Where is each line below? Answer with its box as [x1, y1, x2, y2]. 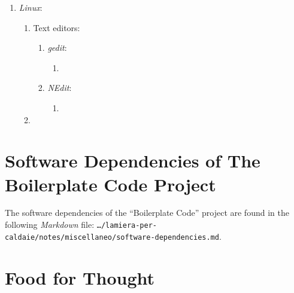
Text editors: [33, 21, 80, 33]
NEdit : [47, 81, 72, 94]
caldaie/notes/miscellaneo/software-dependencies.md [5, 233, 219, 242]
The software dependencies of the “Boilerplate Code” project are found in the [5, 206, 289, 219]
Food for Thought [5, 265, 155, 289]
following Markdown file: [5, 218, 95, 231]
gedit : [47, 41, 67, 54]
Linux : [19, 1, 43, 13]
